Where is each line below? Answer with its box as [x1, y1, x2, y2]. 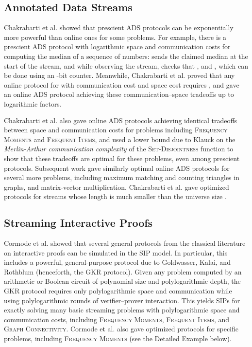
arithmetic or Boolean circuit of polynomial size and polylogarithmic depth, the [4, 276, 241, 286]
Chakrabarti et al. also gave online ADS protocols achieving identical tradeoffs [4, 115, 237, 125]
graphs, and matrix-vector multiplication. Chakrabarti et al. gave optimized [4, 182, 229, 192]
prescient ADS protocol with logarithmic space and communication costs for [4, 41, 231, 52]
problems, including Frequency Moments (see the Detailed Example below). [4, 333, 232, 344]
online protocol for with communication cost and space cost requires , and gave [4, 79, 239, 90]
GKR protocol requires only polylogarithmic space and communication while [4, 286, 232, 296]
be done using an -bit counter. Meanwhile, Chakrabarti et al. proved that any [4, 70, 235, 80]
